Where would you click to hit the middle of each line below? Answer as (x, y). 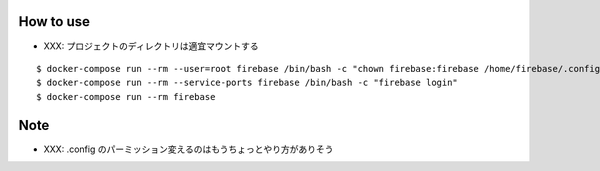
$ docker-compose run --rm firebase (126, 96)
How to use (54, 21)
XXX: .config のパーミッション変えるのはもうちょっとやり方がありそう (188, 149)
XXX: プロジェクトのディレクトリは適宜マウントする (151, 46)
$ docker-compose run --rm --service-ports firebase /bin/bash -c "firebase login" (247, 83)
